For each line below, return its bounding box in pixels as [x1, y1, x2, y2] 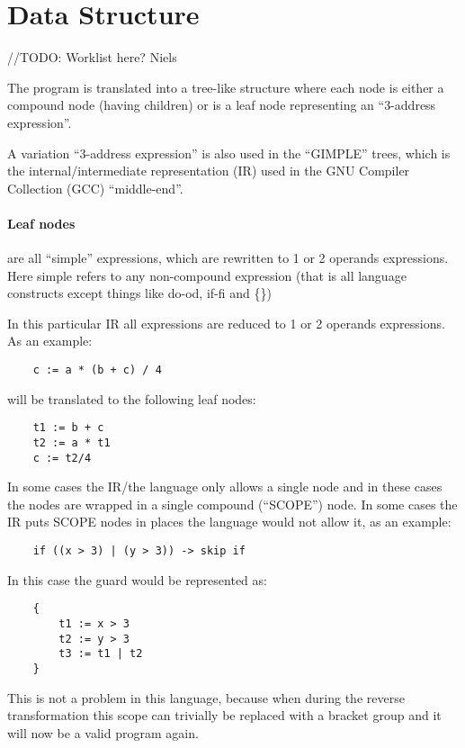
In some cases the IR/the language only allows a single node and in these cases [7, 477, 443, 496]
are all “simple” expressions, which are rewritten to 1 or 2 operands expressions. [7, 248, 449, 267]
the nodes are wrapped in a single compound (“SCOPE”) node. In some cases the [7, 494, 458, 513]
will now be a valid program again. [7, 723, 199, 742]
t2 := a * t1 [32, 436, 111, 449]
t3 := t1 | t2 [58, 647, 143, 661]
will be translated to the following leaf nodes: [7, 389, 256, 408]
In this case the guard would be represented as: [7, 570, 267, 589]
